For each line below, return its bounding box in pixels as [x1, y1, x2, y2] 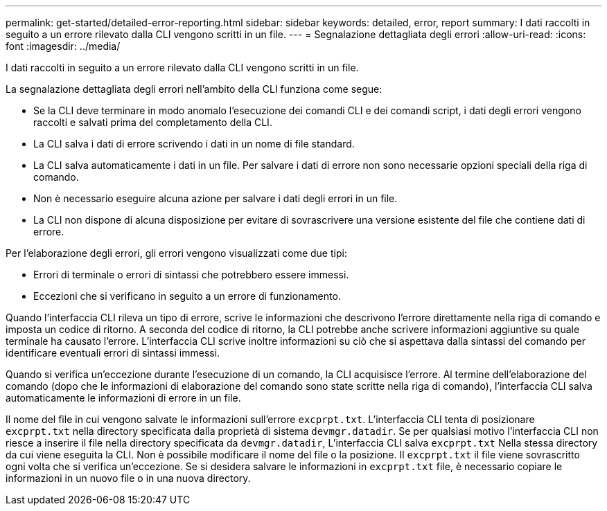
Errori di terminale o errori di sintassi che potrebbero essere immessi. [33, 269, 349, 280]
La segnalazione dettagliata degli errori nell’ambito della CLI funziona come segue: [6, 83, 382, 95]
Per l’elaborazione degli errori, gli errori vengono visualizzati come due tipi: [6, 247, 347, 259]
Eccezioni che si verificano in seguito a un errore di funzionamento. [33, 290, 341, 302]
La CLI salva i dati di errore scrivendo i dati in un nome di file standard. [33, 138, 355, 150]
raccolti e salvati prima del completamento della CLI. [33, 116, 272, 128]
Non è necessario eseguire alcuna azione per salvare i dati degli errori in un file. [33, 192, 398, 204]
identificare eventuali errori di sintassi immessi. [6, 347, 220, 359]
